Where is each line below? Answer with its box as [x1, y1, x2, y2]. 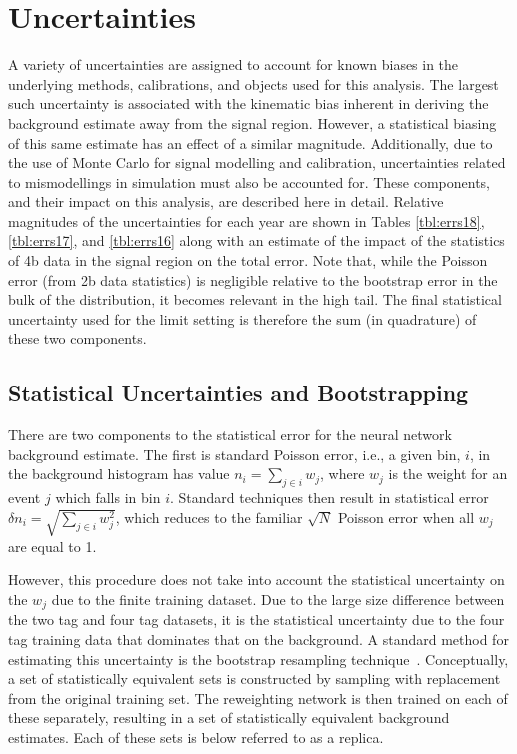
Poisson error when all [337, 506, 475, 527]
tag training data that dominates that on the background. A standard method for [8, 629, 509, 649]
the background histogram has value [8, 463, 230, 484]
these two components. [8, 328, 147, 349]
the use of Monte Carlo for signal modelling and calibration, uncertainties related [8, 152, 506, 173]
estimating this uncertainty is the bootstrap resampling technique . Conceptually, [8, 648, 509, 669]
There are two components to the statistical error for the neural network [8, 424, 452, 445]
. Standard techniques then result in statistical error [169, 487, 489, 508]
